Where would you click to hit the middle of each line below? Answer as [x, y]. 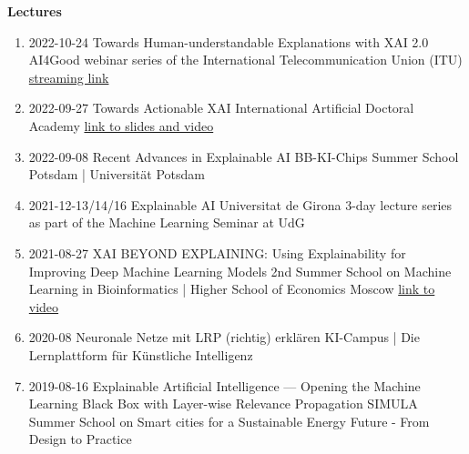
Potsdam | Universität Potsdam [117, 174]
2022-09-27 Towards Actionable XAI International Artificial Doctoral [221, 108]
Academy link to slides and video [121, 125]
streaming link [69, 77]
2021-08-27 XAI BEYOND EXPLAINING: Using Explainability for [217, 252]
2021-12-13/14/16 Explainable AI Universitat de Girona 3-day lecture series [240, 204]
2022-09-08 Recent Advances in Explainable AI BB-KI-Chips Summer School [244, 156]
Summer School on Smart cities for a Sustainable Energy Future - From [229, 421]
